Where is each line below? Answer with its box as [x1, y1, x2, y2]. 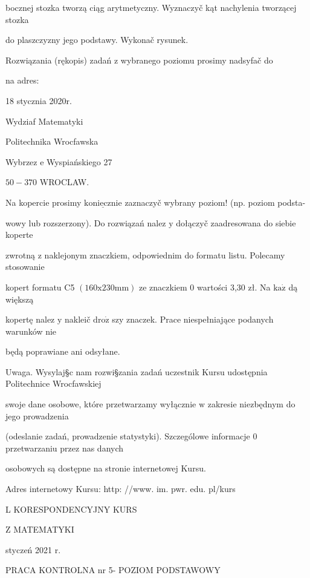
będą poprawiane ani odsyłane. [5, 345, 120, 358]
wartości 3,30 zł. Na [196, 280, 271, 293]
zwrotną [5, 248, 36, 261]
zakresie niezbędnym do [207, 398, 295, 410]
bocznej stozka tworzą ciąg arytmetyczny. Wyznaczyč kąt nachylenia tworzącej [5, 1, 297, 13]
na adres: [5, 74, 39, 87]
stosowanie [5, 260, 45, 273]
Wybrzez [5, 155, 37, 168]
